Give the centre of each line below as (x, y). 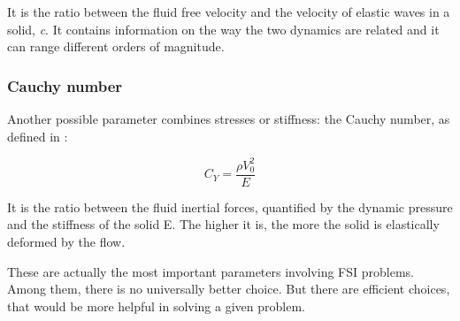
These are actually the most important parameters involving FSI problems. (211, 271)
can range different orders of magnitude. (116, 46)
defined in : (38, 136)
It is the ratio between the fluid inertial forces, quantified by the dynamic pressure (230, 206)
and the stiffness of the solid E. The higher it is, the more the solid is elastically (223, 224)
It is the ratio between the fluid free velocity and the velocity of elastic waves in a (229, 11)
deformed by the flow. (66, 241)
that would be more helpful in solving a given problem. (156, 306)
